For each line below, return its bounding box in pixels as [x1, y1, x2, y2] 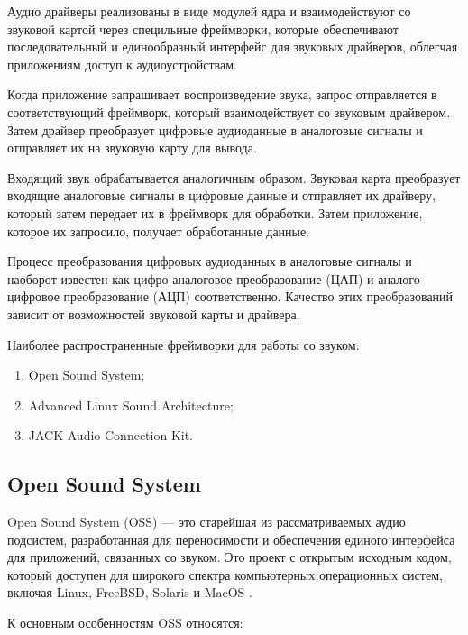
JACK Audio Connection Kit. [28, 426, 194, 445]
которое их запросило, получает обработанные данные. [7, 221, 310, 240]
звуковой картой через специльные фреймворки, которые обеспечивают [7, 19, 399, 38]
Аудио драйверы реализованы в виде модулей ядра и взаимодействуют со [7, 2, 411, 20]
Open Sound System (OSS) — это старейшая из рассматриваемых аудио [7, 512, 406, 531]
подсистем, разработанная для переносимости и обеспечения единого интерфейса [7, 529, 455, 548]
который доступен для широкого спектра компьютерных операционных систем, [7, 565, 443, 584]
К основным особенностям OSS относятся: [7, 613, 243, 632]
